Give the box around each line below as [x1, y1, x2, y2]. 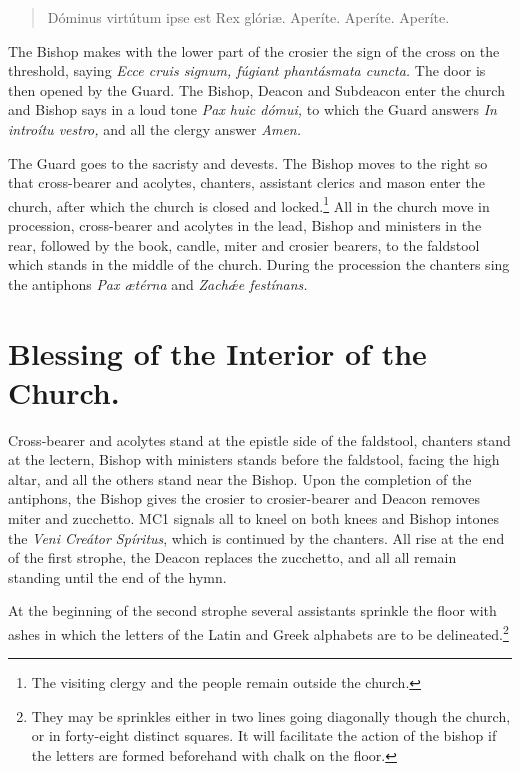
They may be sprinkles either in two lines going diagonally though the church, [31, 705, 511, 726]
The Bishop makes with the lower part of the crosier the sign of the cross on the [8, 40, 500, 61]
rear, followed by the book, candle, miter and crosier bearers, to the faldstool [8, 234, 480, 255]
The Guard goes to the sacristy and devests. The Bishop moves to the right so [8, 152, 488, 173]
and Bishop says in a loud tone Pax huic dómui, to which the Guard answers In [8, 99, 497, 120]
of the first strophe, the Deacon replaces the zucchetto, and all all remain [8, 547, 457, 568]
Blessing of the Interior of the [8, 332, 427, 373]
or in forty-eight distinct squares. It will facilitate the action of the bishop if [31, 725, 497, 746]
